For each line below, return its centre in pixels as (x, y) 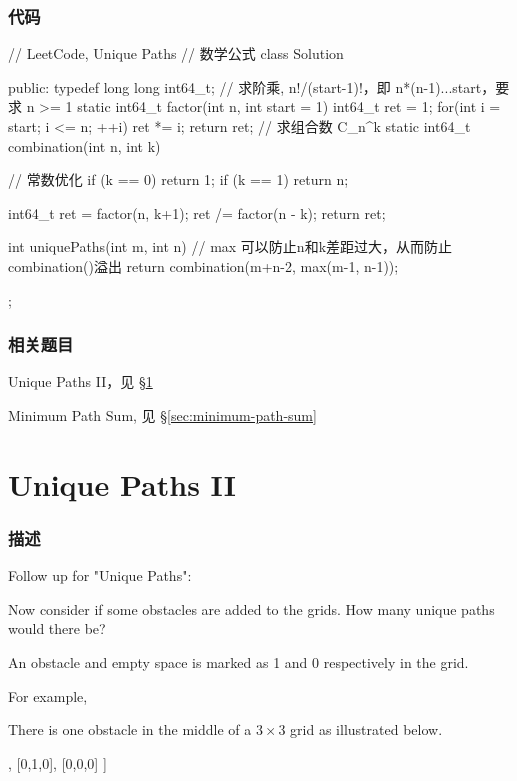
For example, (48, 695)
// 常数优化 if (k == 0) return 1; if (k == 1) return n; (178, 179)
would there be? (57, 628)
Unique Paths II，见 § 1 (80, 381)
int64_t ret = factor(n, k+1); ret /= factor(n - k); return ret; (197, 212)
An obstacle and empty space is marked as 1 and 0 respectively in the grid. (238, 661)
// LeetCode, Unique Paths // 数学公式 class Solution (176, 53)
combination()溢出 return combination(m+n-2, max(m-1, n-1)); (203, 265)
